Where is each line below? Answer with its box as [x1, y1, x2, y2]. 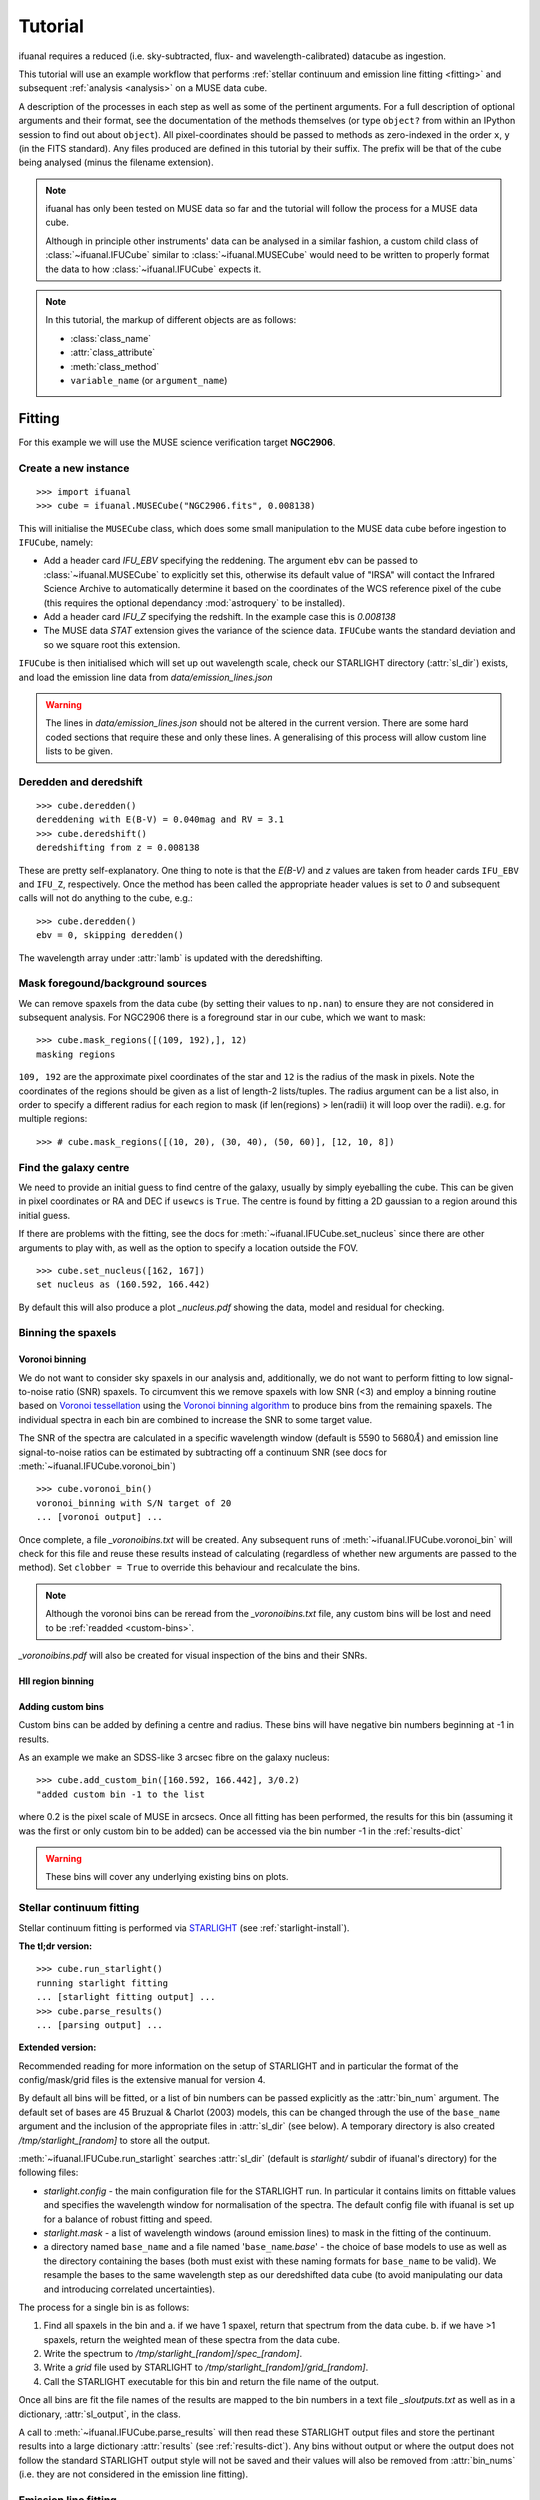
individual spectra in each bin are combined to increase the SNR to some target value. [18, 1413, 373, 1425]
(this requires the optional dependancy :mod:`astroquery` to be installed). [43, 596, 345, 609]
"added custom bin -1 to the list [36, 1788, 205, 1800]
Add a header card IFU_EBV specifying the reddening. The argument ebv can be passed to [43, 555, 419, 567]
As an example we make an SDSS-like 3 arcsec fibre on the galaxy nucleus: [18, 1751, 330, 1764]
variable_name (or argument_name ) [70, 374, 228, 386]
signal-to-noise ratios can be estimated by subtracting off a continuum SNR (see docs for [18, 1446, 388, 1458]
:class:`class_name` [70, 332, 152, 344]
